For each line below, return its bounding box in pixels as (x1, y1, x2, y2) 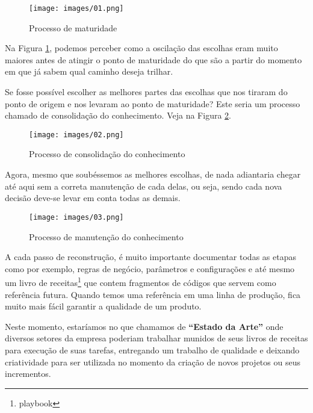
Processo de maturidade (29, 21, 117, 34)
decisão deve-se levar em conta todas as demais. (5, 191, 181, 204)
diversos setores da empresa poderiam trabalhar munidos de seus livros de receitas (5, 332, 308, 344)
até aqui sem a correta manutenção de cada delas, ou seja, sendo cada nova (5, 179, 282, 192)
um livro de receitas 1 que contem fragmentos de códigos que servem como (5, 275, 276, 288)
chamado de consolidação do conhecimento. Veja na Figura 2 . (5, 109, 231, 122)
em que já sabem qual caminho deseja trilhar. (5, 65, 173, 78)
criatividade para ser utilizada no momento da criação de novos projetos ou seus (5, 355, 300, 368)
